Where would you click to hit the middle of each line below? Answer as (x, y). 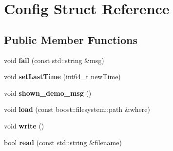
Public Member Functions (71, 39)
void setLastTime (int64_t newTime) (62, 76)
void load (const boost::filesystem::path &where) (77, 109)
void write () (24, 125)
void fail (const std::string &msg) (54, 60)
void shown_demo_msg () (48, 93)
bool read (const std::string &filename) (63, 142)
